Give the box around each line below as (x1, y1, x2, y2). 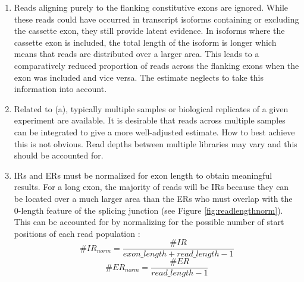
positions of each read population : (14, 227, 140, 239)
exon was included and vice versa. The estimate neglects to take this (14, 71, 264, 83)
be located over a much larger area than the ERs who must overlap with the (14, 192, 293, 204)
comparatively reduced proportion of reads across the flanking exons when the (14, 59, 299, 71)
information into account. (14, 83, 107, 95)
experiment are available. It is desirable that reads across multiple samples (14, 114, 286, 126)
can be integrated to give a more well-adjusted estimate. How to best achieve (14, 125, 295, 138)
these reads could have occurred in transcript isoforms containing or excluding (14, 12, 299, 25)
